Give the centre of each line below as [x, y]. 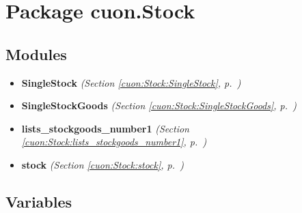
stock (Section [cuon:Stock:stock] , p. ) [102, 164]
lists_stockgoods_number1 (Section [105, 128]
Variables [39, 201]
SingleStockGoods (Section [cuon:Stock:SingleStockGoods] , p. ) [159, 105]
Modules [36, 54]
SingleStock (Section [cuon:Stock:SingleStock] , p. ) [131, 82]
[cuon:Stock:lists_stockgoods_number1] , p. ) [114, 142]
